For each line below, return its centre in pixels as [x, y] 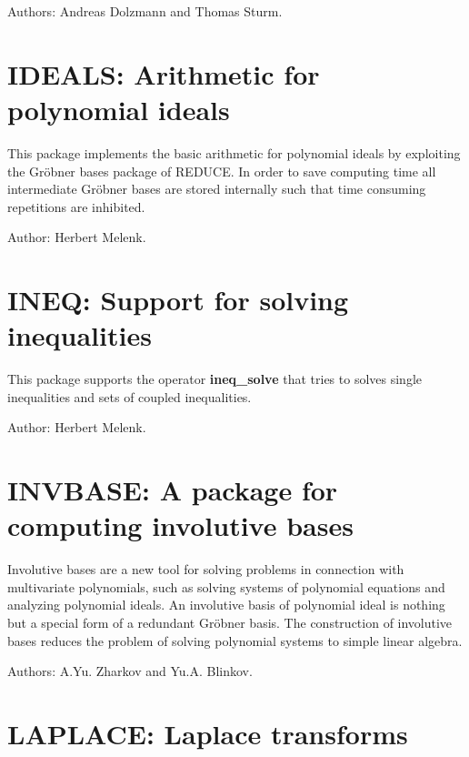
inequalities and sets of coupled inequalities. [130, 396]
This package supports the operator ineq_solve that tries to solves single [215, 379]
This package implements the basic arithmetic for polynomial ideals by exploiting [234, 152]
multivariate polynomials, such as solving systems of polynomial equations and [226, 586]
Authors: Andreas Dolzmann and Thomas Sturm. [145, 11]
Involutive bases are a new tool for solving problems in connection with [206, 569]
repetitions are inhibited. [76, 206]
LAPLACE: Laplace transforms [208, 734]
